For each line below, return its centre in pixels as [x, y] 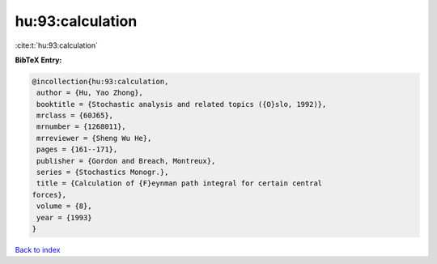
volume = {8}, [64, 206]
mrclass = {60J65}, [75, 116]
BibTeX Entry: [38, 60]
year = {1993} [64, 217]
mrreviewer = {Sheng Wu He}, [94, 138]
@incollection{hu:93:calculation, [100, 81]
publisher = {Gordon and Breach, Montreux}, [126, 161]
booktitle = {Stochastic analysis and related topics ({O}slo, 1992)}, [182, 104]
